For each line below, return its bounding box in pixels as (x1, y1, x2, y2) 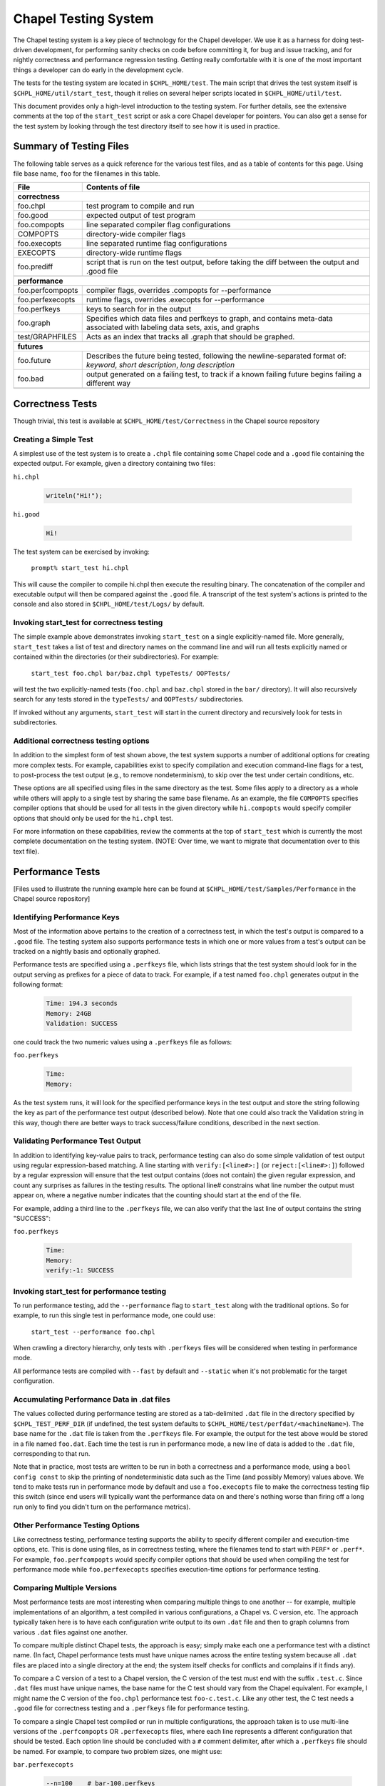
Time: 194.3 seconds (46, 999, 118, 1007)
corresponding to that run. (13, 1449, 91, 1457)
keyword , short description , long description (86, 360, 235, 370)
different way (86, 379, 131, 389)
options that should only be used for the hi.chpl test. (13, 814, 174, 822)
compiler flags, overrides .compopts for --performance (86, 286, 272, 296)
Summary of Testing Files (13, 140, 130, 153)
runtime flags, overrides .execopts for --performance (86, 295, 265, 305)
